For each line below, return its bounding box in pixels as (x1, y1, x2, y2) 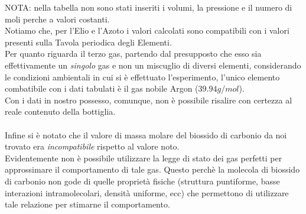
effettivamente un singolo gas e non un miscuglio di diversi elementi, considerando (5, 59, 301, 71)
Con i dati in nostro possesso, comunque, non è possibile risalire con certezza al (5, 93, 292, 106)
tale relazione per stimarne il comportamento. (5, 198, 170, 210)
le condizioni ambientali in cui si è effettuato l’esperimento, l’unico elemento (5, 70, 280, 83)
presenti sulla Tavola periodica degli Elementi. (5, 35, 172, 48)
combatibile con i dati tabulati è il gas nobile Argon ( (5, 82, 198, 95)
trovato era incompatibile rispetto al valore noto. (5, 140, 180, 153)
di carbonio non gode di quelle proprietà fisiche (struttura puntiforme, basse (5, 174, 280, 187)
